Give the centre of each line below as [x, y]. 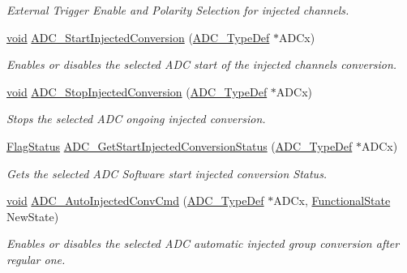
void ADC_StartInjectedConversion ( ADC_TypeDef [138, 37]
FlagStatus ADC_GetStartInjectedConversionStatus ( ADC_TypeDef [180, 145]
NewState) [33, 216]
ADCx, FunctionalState [332, 200]
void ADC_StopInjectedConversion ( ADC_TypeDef [137, 91]
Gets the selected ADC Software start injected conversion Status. [167, 173]
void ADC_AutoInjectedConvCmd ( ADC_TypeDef [135, 200]
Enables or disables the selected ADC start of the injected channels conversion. [202, 64]
